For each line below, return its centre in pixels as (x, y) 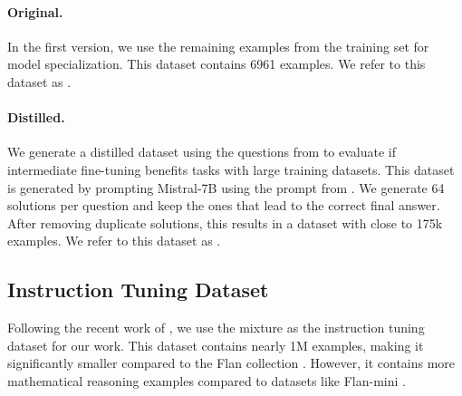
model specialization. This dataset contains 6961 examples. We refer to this (217, 64)
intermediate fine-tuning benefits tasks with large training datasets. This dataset (231, 169)
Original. (35, 11)
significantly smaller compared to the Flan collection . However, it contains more (231, 363)
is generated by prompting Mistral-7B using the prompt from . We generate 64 (226, 187)
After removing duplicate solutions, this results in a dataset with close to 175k (225, 222)
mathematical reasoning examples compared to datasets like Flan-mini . (207, 380)
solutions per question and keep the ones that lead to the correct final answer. (224, 205)
